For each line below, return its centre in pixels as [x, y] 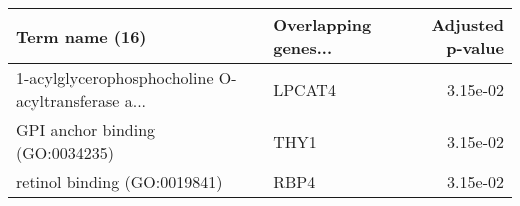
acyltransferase [68, 100]
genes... [303, 47]
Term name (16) [81, 36]
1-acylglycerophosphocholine [115, 77]
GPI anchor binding [86, 129]
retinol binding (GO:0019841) [119, 181]
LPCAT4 [304, 89]
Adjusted [467, 24]
